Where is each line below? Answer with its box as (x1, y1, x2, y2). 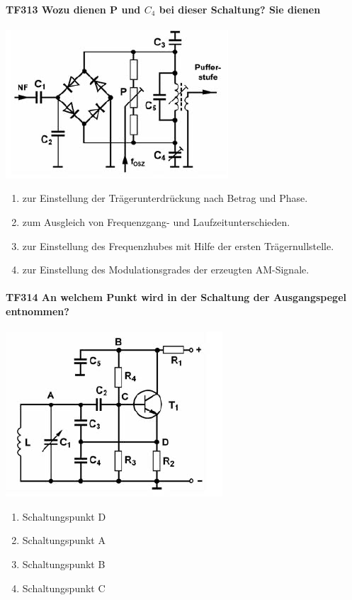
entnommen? (6, 303, 69, 318)
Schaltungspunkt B (22, 556, 106, 571)
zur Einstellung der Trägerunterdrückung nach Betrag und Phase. (22, 191, 308, 205)
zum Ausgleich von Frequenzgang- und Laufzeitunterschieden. (22, 214, 290, 229)
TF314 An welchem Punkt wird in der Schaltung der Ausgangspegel (6, 290, 346, 305)
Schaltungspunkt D (22, 509, 106, 523)
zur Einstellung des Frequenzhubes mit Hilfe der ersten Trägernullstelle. (22, 238, 334, 253)
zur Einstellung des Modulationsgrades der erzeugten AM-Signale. (22, 262, 310, 277)
